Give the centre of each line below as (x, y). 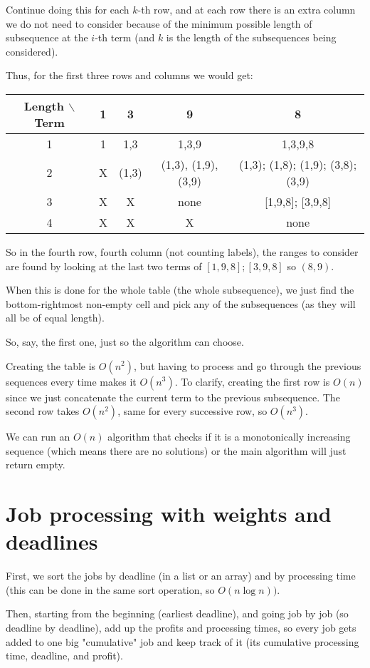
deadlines (52, 541)
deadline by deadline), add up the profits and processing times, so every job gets (181, 627)
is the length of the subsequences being (251, 37)
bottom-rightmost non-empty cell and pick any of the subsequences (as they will (181, 303)
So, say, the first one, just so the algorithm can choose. (125, 341)
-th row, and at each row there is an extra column (247, 9)
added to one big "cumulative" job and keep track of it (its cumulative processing (183, 641)
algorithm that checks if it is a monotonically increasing (229, 437)
